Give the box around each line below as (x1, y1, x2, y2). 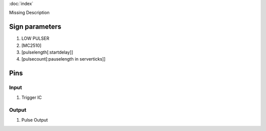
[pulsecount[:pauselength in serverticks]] (21, 56, 106, 62)
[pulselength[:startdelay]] (21, 49, 73, 55)
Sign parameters (9, 23, 62, 31)
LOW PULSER (21, 35, 49, 41)
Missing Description (9, 10, 50, 16)
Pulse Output (21, 117, 48, 123)
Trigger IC (21, 94, 42, 100)
